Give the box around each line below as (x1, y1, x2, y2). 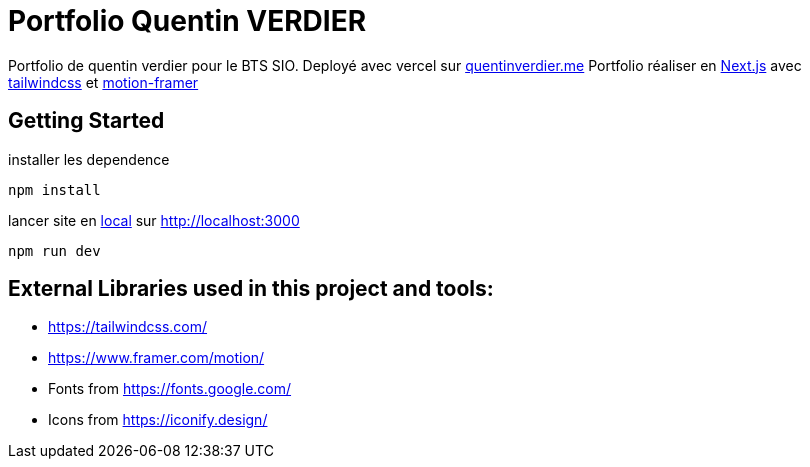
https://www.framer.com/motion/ (48, 349, 265, 367)
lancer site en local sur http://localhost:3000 (8, 211, 300, 229)
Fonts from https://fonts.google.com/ (48, 380, 292, 398)
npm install (8, 181, 101, 198)
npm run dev (8, 242, 101, 259)
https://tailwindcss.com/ (48, 318, 208, 336)
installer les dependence (8, 150, 170, 168)
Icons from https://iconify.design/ (48, 411, 268, 429)
